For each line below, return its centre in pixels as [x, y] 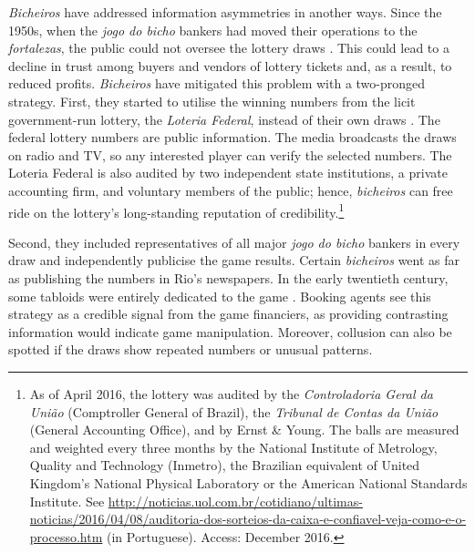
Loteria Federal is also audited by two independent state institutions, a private [228, 173]
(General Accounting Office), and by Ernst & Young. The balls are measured [244, 430]
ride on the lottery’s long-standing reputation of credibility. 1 [176, 210]
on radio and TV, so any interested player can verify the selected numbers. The [230, 154]
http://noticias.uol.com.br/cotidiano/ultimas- [235, 501]
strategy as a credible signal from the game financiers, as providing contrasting [228, 314]
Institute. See [67, 501]
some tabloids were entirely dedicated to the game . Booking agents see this [220, 296]
